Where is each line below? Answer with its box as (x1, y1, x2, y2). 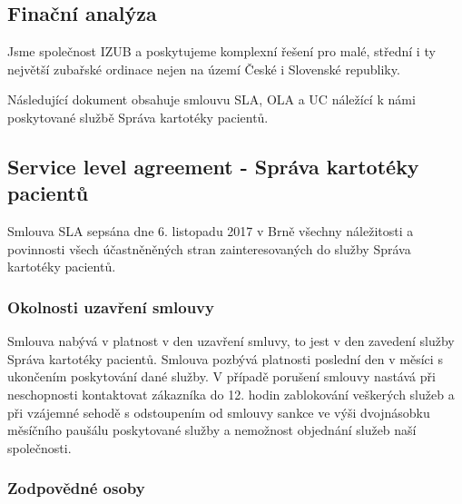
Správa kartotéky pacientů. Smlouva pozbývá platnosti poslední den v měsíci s (7, 349, 443, 368)
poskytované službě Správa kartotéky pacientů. (7, 107, 269, 126)
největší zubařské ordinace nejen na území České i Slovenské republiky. (7, 59, 400, 78)
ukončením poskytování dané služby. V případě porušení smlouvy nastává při (7, 367, 436, 386)
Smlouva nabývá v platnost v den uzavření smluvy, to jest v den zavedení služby (7, 331, 455, 351)
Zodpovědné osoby (7, 477, 145, 499)
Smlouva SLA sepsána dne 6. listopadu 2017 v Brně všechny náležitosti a (7, 222, 414, 241)
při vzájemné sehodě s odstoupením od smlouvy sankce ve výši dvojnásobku (7, 402, 430, 421)
